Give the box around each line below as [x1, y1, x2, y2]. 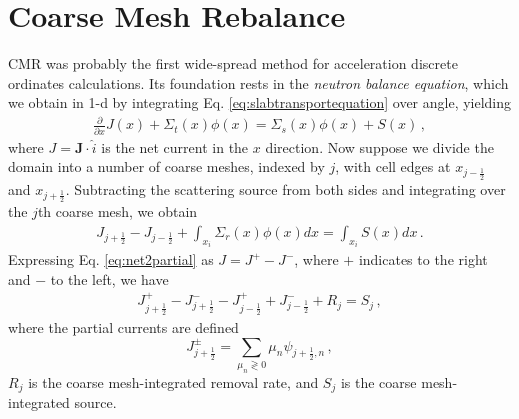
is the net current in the [101, 136, 249, 157]
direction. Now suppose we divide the [265, 136, 494, 157]
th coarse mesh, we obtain [37, 201, 198, 222]
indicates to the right [358, 249, 488, 270]
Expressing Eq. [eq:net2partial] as [8, 249, 214, 270]
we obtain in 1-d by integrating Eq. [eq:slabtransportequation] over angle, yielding [8, 92, 512, 113]
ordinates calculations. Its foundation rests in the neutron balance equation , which [8, 72, 509, 93]
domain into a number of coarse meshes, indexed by [8, 156, 325, 177]
